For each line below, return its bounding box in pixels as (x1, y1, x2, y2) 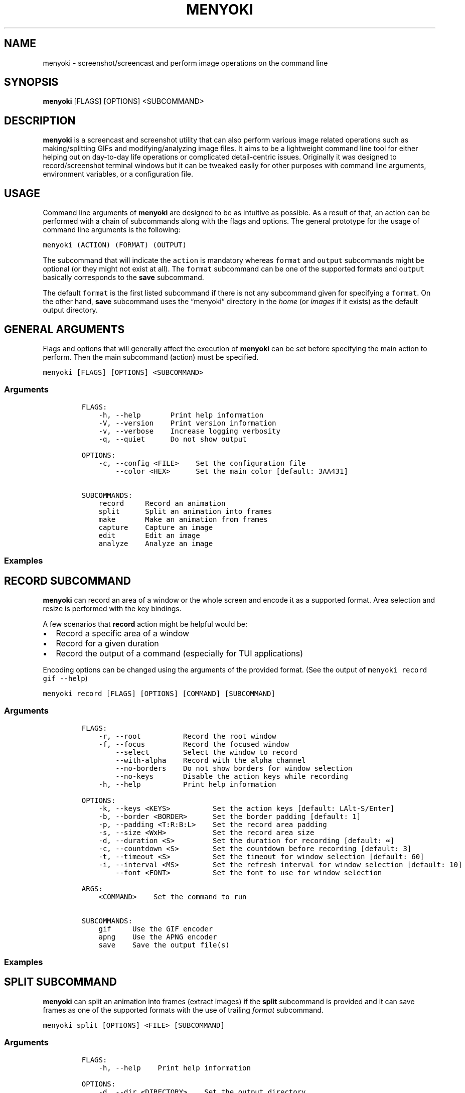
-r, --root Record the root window (98, 732, 276, 740)
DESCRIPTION (4, 114, 76, 127)
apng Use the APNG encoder (98, 932, 217, 941)
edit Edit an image (98, 531, 200, 539)
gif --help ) (43, 673, 88, 682)
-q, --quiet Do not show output (98, 435, 247, 443)
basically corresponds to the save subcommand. (43, 273, 204, 282)
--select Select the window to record (115, 748, 297, 756)
